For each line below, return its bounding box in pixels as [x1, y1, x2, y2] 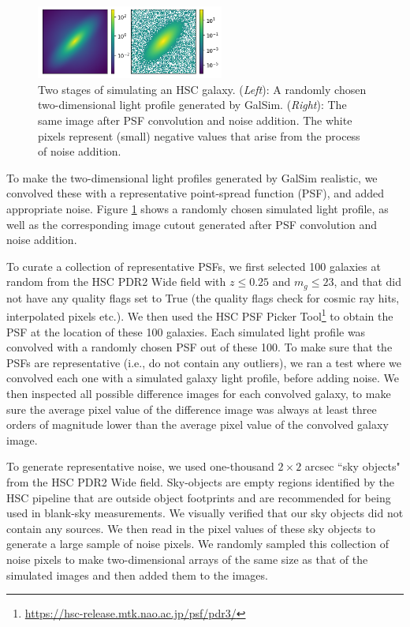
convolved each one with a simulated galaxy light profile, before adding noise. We [6, 370, 400, 386]
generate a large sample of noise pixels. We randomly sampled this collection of [6, 535, 389, 552]
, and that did [334, 273, 402, 290]
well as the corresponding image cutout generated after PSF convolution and [6, 216, 378, 232]
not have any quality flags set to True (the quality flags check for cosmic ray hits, [6, 289, 400, 306]
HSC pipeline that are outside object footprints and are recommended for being [6, 489, 391, 505]
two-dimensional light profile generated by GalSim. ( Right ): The [38, 96, 347, 113]
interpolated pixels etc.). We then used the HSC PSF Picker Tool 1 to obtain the [6, 306, 393, 325]
